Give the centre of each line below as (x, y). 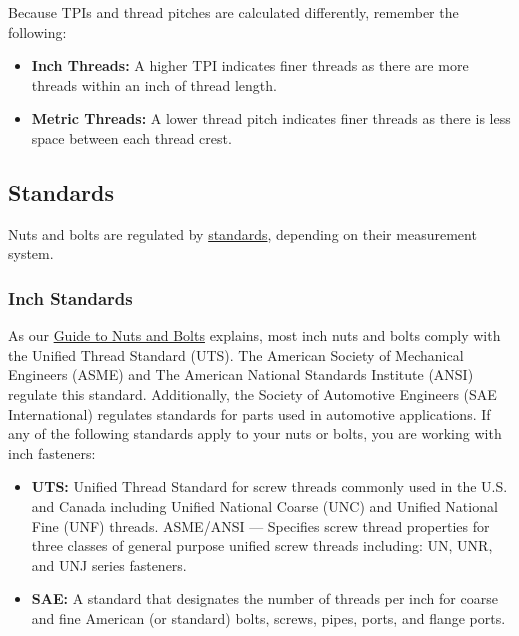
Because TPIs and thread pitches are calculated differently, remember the (233, 12)
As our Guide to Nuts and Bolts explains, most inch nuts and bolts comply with (254, 335)
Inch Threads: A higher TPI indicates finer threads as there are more (250, 65)
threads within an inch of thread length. (154, 84)
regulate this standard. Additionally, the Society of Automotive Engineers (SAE (252, 393)
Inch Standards (70, 297)
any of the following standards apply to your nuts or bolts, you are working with (255, 433)
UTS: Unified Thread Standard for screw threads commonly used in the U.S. (269, 486)
